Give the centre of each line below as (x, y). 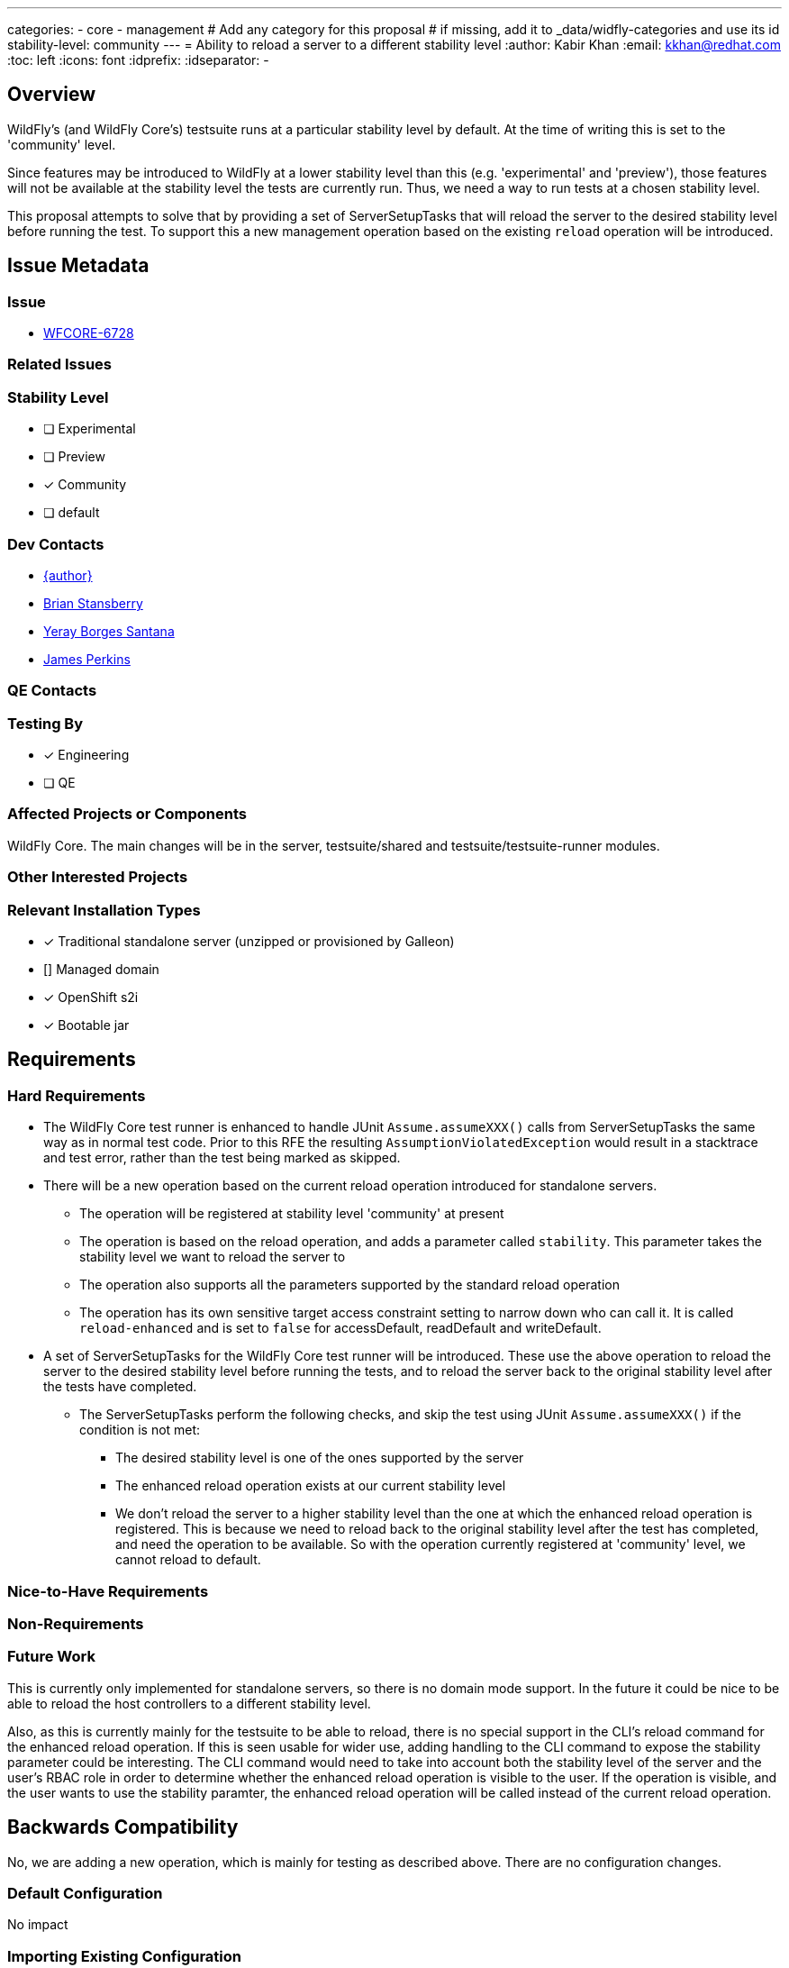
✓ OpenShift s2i (91, 997)
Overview (52, 95)
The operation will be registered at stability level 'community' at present (292, 1214)
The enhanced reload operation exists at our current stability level (311, 1486)
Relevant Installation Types (104, 910)
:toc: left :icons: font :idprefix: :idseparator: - (138, 60)
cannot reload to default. (188, 1560)
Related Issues (59, 364)
